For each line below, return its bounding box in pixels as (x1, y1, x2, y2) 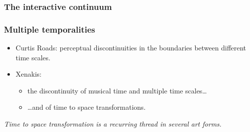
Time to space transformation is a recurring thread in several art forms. (4, 119, 222, 129)
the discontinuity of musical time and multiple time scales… (27, 85, 207, 95)
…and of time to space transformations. (27, 102, 146, 112)
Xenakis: (15, 69, 42, 79)
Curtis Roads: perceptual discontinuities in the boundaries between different (15, 43, 247, 53)
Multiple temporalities (4, 23, 95, 35)
